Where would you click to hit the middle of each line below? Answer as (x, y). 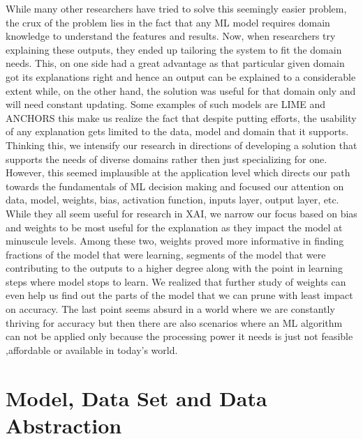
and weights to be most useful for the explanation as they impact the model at (174, 227)
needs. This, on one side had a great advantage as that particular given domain (175, 63)
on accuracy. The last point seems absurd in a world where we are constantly (170, 309)
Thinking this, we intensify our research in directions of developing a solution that (181, 145)
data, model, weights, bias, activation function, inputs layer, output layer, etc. (172, 200)
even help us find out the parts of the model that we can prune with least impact (179, 295)
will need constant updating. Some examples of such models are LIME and (166, 104)
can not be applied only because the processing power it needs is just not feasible (179, 336)
